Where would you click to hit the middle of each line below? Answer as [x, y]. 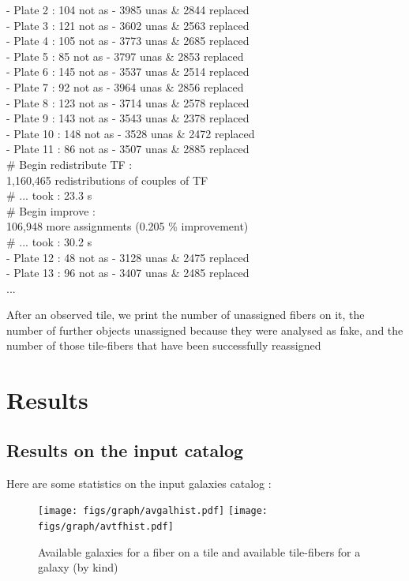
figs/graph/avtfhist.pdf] [106, 526]
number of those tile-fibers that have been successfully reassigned [164, 345]
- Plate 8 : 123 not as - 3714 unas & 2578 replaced [128, 102]
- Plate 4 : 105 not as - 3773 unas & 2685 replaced [128, 41]
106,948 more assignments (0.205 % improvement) [128, 226]
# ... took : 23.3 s [49, 195]
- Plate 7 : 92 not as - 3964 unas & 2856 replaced [125, 86]
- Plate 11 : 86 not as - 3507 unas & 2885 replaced [128, 149]
